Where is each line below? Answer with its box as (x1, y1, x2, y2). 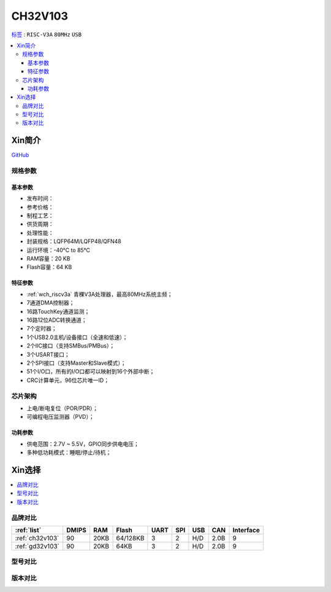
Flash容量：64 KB (26, 263, 72, 271)
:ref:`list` (15, 526, 42, 534)
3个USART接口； (26, 351, 70, 358)
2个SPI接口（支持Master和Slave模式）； (26, 359, 126, 367)
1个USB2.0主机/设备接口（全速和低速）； (26, 333, 128, 341)
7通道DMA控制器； (26, 299, 75, 306)
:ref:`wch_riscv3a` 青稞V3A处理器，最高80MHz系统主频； (26, 290, 173, 298)
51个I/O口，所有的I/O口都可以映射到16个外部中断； (26, 368, 155, 375)
